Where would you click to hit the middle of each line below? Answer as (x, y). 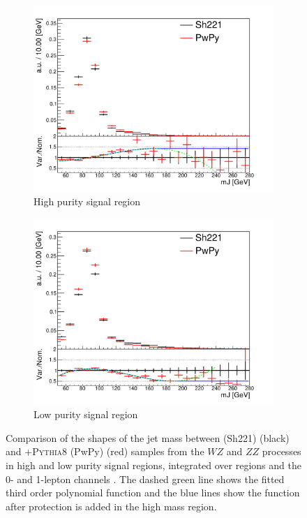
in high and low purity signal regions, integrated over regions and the (153, 465)
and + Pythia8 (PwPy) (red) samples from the (105, 451)
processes (282, 451)
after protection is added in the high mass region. (111, 506)
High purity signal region (87, 201)
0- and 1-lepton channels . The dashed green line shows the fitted (145, 479)
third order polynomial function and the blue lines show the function (153, 493)
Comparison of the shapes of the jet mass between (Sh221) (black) (148, 437)
